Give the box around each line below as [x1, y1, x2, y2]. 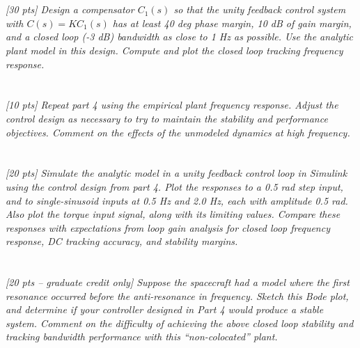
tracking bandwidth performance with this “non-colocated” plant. [6, 329, 278, 344]
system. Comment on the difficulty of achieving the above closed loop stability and [6, 315, 354, 330]
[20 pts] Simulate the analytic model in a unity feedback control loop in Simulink [6, 166, 347, 180]
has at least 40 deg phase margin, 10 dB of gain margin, [112, 15, 352, 30]
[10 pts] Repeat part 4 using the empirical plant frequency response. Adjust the [6, 97, 338, 112]
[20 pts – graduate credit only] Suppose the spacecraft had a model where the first [6, 275, 350, 290]
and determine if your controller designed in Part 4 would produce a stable [6, 302, 324, 317]
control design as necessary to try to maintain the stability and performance [6, 111, 328, 125]
